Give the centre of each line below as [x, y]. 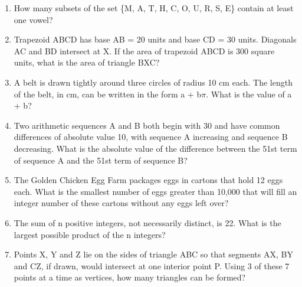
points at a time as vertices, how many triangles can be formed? [130, 277]
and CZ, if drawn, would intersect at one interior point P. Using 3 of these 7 [152, 265]
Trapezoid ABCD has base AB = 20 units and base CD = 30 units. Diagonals [155, 39]
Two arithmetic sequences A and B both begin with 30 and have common [147, 125]
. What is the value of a [249, 94]
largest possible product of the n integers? [90, 234]
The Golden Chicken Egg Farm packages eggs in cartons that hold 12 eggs [148, 180]
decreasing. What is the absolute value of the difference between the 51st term [155, 148]
